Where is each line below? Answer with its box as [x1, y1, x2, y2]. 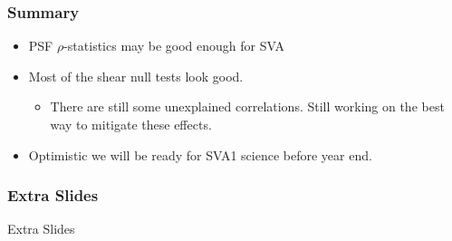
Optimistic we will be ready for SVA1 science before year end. [28, 145, 372, 164]
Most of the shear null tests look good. [28, 66, 244, 85]
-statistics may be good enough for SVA [63, 36, 284, 55]
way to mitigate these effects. [50, 115, 212, 133]
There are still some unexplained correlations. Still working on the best [50, 97, 445, 116]
